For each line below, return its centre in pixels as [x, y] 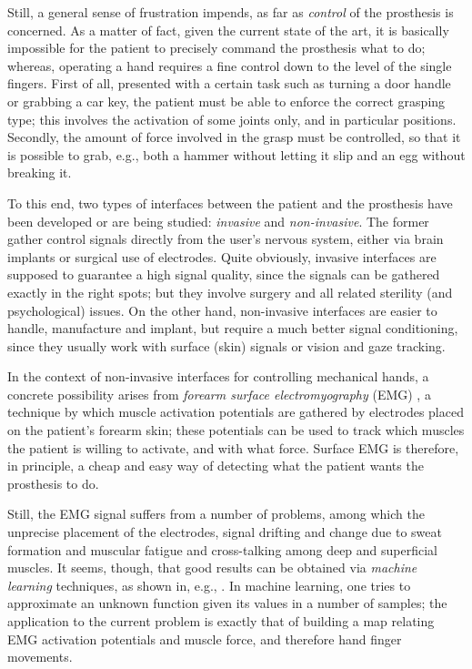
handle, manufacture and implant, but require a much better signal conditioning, [233, 328]
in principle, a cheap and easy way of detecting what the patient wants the [216, 466]
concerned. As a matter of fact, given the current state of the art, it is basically [228, 30]
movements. [40, 657]
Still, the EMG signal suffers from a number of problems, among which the [216, 514]
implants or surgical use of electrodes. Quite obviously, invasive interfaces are [222, 256]
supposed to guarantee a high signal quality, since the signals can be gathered [224, 274]
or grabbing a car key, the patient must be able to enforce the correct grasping [226, 101]
